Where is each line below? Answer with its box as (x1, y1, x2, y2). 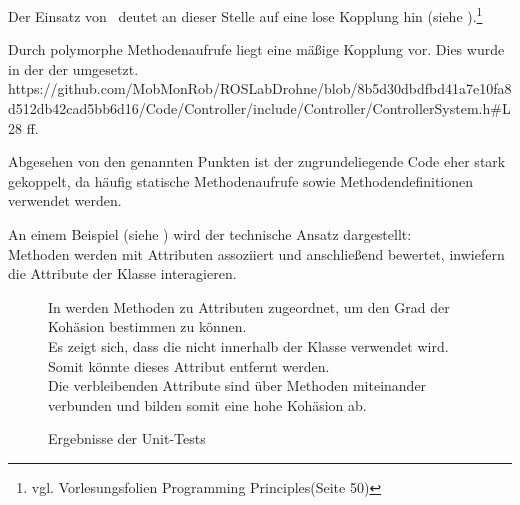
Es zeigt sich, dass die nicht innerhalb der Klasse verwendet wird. (48, 335, 449, 356)
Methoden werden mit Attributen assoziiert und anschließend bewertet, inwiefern (8, 243, 505, 264)
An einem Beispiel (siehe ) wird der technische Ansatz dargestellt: (8, 224, 412, 244)
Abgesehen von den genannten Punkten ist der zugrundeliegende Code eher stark (8, 151, 506, 172)
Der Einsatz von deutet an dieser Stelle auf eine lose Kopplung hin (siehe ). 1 (8, 3, 483, 26)
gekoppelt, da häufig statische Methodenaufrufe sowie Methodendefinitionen (8, 170, 474, 191)
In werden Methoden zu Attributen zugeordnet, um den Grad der (48, 296, 450, 317)
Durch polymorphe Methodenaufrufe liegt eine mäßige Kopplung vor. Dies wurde (8, 39, 505, 60)
